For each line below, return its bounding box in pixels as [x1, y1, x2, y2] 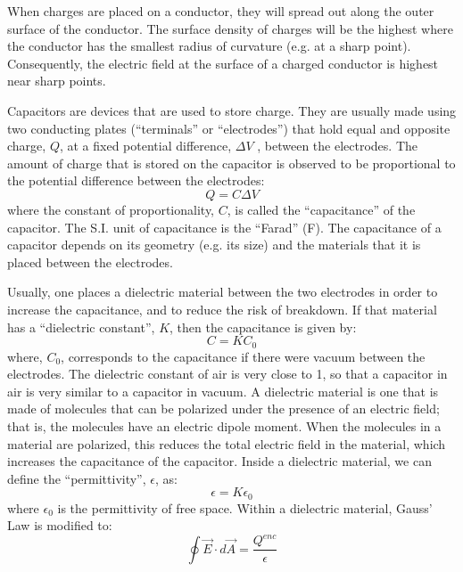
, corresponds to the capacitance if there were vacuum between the [61, 347, 426, 365]
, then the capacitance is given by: [169, 317, 357, 336]
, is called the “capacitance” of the [227, 200, 416, 218]
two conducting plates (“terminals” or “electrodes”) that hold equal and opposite [7, 118, 451, 137]
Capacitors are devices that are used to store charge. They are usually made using [7, 101, 457, 119]
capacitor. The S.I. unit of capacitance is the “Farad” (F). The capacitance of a [7, 217, 442, 236]
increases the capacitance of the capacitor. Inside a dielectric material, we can [7, 452, 432, 470]
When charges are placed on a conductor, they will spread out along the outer [7, 2, 434, 20]
